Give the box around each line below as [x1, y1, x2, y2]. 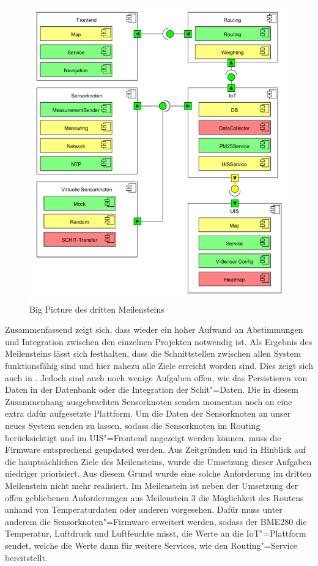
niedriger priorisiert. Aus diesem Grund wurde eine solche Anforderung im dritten [5, 467, 312, 480]
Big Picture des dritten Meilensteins [29, 302, 165, 315]
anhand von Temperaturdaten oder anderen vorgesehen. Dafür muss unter [5, 503, 283, 516]
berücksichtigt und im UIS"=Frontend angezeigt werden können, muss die [5, 431, 281, 444]
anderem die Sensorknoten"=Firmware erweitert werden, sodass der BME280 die [5, 515, 307, 527]
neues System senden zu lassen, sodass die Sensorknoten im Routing [5, 419, 261, 431]
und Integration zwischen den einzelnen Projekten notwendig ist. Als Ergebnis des [5, 335, 312, 348]
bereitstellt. [5, 551, 48, 564]
